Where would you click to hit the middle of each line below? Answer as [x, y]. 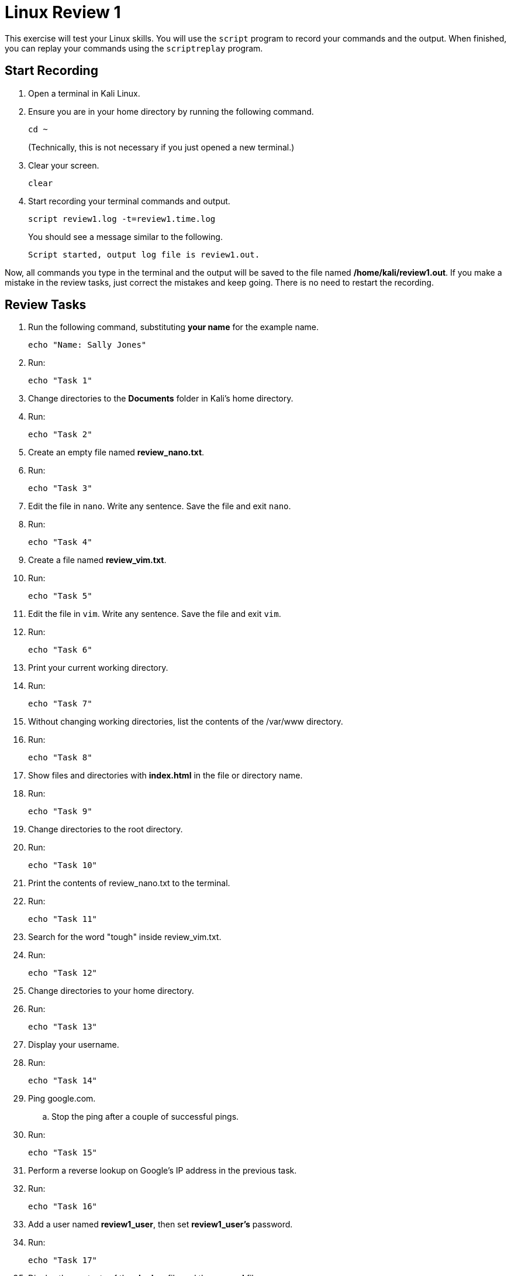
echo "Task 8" [60, 758]
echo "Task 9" [60, 812]
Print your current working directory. [98, 668]
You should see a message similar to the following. [125, 236]
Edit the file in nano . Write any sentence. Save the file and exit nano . [160, 506]
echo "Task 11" [63, 919]
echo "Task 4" [60, 542]
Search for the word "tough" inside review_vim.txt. [125, 937]
